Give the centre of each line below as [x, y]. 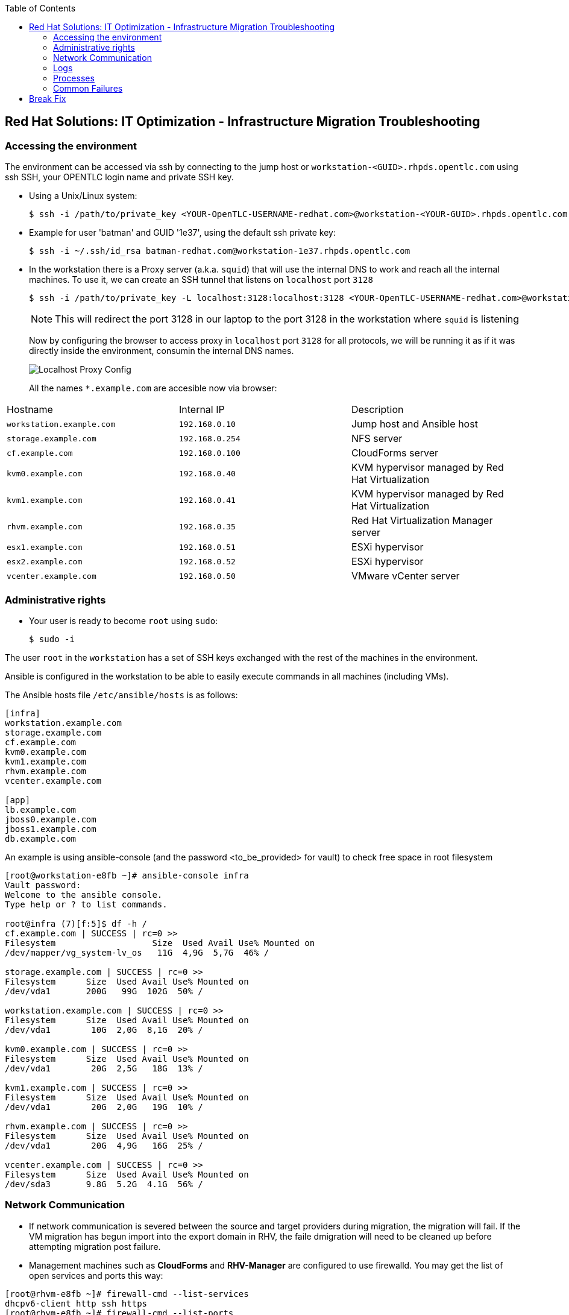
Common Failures [88, 88]
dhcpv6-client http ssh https [76, 1303]
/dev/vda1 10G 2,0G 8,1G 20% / [104, 1030]
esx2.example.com [45, 561]
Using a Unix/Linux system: [83, 196]
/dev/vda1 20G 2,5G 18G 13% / [104, 1068]
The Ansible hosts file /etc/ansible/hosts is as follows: [121, 695]
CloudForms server [395, 453]
